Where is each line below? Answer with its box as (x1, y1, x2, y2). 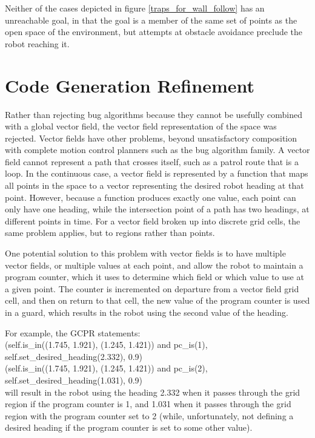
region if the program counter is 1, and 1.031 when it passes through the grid (5, 397, 291, 410)
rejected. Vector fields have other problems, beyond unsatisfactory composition (5, 131, 297, 144)
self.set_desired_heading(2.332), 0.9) (5, 350, 143, 362)
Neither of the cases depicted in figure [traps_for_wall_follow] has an (5, 2, 265, 14)
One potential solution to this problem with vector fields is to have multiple (5, 247, 286, 260)
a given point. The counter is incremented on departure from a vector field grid (5, 282, 299, 295)
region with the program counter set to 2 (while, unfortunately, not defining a (5, 409, 294, 422)
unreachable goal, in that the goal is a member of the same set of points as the (5, 13, 297, 26)
